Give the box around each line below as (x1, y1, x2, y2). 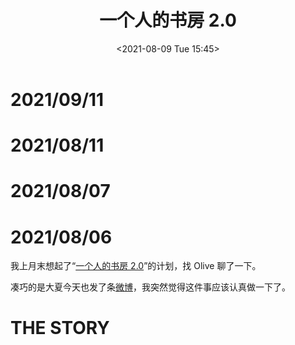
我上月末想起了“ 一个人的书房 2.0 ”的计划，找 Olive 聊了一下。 (10, 260, 262, 272)
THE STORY (10, 317, 110, 340)
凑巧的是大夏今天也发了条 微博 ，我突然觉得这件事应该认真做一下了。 (10, 281, 291, 293)
